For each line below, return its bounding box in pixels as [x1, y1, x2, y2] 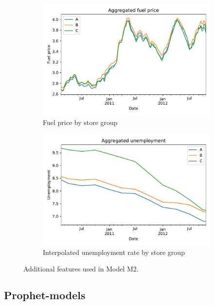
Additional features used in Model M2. [23, 264, 139, 274]
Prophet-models [4, 287, 86, 303]
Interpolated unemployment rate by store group [43, 247, 185, 257]
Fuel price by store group [43, 117, 118, 127]
